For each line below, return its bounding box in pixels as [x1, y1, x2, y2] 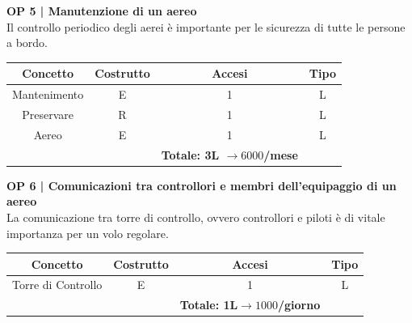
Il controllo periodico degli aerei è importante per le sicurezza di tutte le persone [6, 18, 406, 35]
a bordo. [6, 34, 48, 51]
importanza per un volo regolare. [6, 224, 169, 241]
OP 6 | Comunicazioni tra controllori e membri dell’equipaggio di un [6, 176, 397, 193]
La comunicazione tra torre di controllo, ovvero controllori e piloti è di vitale [6, 208, 385, 225]
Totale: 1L [179, 296, 238, 313]
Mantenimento [12, 86, 84, 103]
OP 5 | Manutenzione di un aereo [6, 2, 197, 19]
